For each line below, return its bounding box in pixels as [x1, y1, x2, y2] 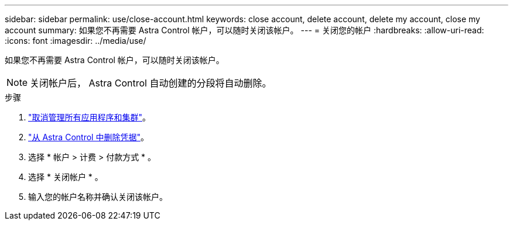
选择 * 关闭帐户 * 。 [28, 172, 103, 182]
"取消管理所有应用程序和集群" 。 [28, 112, 151, 122]
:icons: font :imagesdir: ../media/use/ [5, 36, 146, 46]
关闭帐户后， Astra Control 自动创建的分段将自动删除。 [30, 77, 272, 89]
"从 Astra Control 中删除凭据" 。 [28, 132, 149, 142]
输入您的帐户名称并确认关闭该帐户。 [28, 192, 167, 202]
